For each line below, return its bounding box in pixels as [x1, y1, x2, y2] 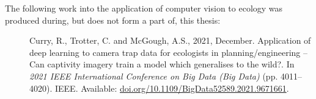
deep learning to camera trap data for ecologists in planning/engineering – [29, 46, 307, 58]
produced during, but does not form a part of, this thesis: [5, 13, 221, 26]
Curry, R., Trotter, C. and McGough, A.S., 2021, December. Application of [29, 34, 311, 47]
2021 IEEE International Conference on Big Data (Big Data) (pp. [29, 69, 278, 82]
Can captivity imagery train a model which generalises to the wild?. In [29, 58, 295, 70]
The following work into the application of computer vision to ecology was [5, 2, 283, 14]
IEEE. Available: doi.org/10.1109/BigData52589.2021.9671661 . [54, 81, 289, 94]
